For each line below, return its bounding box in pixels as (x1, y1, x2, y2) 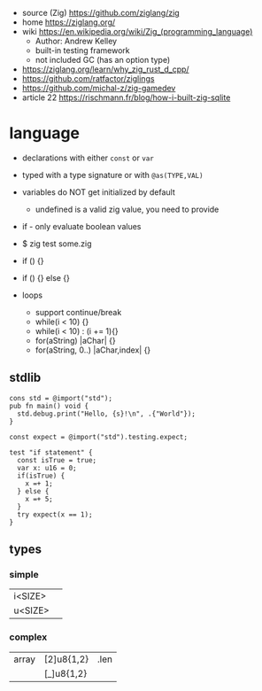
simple (9, 569, 40, 581)
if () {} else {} (21, 272, 71, 283)
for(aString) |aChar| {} (35, 335, 117, 345)
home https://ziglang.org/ (21, 17, 116, 27)
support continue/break (35, 307, 122, 317)
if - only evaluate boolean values (21, 221, 142, 231)
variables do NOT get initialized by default (21, 186, 175, 198)
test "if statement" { (9, 447, 93, 457)
